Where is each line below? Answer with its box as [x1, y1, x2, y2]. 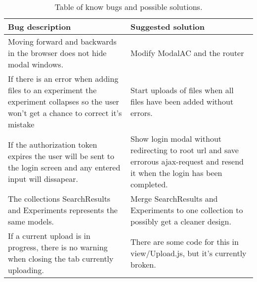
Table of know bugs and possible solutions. [54, 1, 203, 12]
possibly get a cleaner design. [130, 216, 231, 227]
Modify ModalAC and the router [130, 47, 244, 58]
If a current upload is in [8, 230, 90, 241]
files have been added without [130, 96, 234, 107]
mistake [8, 118, 35, 130]
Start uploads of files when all [130, 84, 234, 96]
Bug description [8, 21, 71, 32]
